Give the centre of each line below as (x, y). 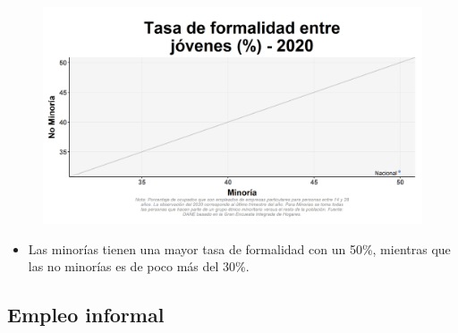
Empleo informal (86, 315)
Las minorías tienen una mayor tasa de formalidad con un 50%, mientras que (239, 248)
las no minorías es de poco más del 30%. (139, 266)
